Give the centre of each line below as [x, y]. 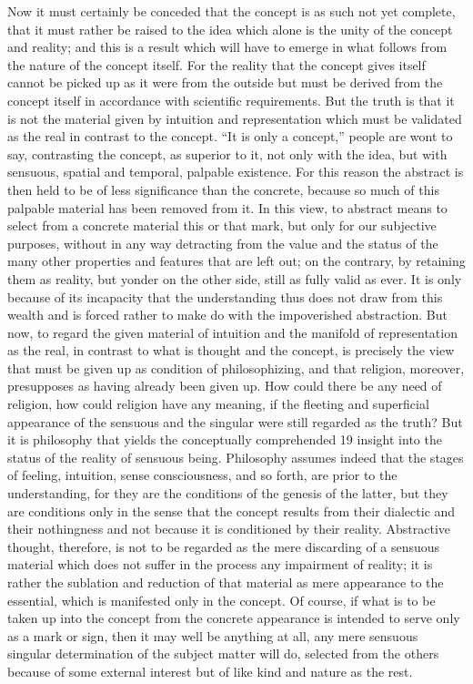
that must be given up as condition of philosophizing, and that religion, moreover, [236, 368]
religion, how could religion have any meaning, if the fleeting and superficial [218, 404]
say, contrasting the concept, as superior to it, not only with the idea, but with [227, 153]
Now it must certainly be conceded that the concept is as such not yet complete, [231, 11]
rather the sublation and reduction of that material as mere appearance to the [226, 582]
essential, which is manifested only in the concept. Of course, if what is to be [221, 600]
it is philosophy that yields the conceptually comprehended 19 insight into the [225, 439]
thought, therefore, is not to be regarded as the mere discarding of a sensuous [224, 546]
